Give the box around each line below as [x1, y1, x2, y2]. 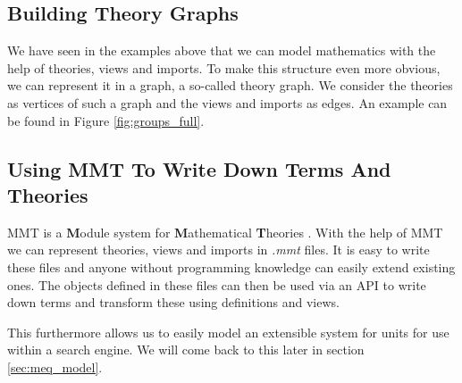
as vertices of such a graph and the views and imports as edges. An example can [7, 93, 448, 112]
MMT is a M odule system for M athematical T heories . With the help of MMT [7, 222, 443, 241]
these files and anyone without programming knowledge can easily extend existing [7, 257, 456, 276]
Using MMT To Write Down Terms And [7, 154, 391, 182]
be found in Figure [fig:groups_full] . [7, 111, 205, 129]
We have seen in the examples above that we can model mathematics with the [7, 41, 436, 60]
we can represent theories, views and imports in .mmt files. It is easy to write [7, 240, 430, 259]
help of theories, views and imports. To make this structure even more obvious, [7, 58, 441, 77]
